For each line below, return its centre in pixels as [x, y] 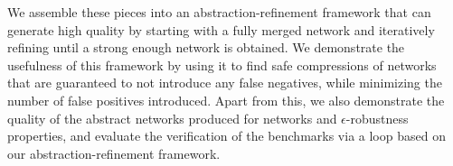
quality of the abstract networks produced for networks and [172, 118]
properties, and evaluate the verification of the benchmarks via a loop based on [226, 136]
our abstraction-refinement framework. [114, 153]
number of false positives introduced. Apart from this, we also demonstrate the [226, 100]
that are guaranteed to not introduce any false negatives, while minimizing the [225, 83]
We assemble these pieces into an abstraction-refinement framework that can [219, 12]
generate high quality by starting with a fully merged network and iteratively [221, 29]
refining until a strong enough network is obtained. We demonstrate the [206, 47]
